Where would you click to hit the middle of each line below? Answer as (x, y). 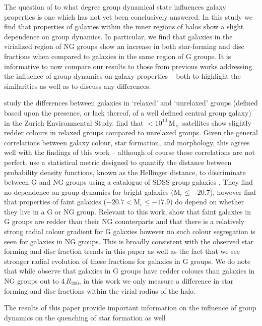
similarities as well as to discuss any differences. (78, 86)
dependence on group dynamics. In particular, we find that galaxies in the (118, 36)
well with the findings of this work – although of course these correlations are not (129, 152)
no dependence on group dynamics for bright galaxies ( (89, 192)
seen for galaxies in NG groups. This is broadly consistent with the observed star (129, 241)
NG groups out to (31, 281)
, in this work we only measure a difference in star (156, 281)
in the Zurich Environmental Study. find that (74, 122)
